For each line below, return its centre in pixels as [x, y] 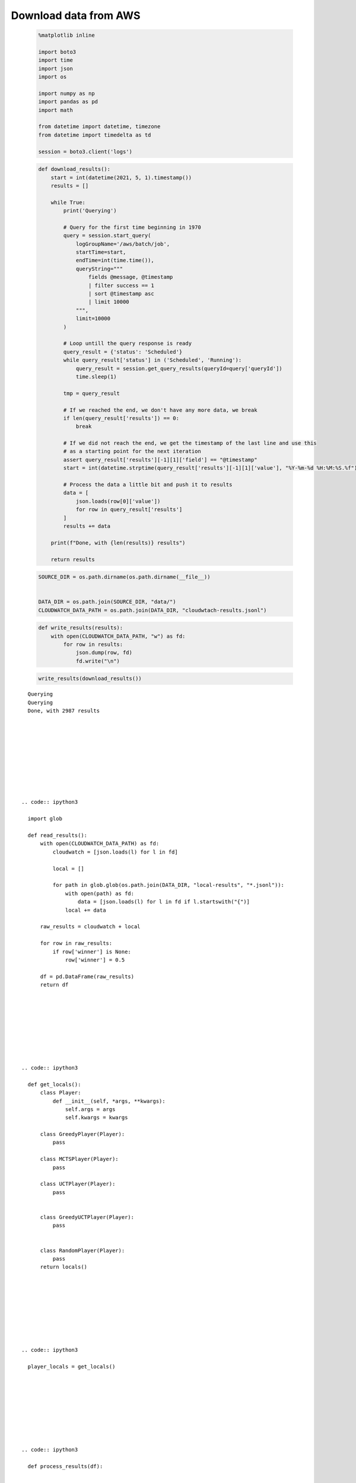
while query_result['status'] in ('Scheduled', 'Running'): [152, 360]
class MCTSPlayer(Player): [79, 1159]
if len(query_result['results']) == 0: [121, 418]
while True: [68, 202]
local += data [86, 910]
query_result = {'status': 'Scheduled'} [123, 352]
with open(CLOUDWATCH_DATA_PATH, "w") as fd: [118, 636]
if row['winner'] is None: [92, 951]
